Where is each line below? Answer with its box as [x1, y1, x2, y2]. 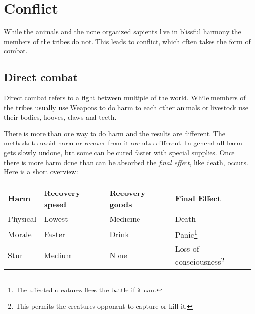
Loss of [175, 243, 199, 255]
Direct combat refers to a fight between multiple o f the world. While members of [4, 93, 246, 103]
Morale [8, 228, 32, 240]
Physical [8, 213, 37, 224]
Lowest [44, 213, 68, 224]
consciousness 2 [175, 254, 225, 267]
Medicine [109, 213, 140, 224]
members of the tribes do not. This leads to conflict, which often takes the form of [4, 36, 251, 46]
